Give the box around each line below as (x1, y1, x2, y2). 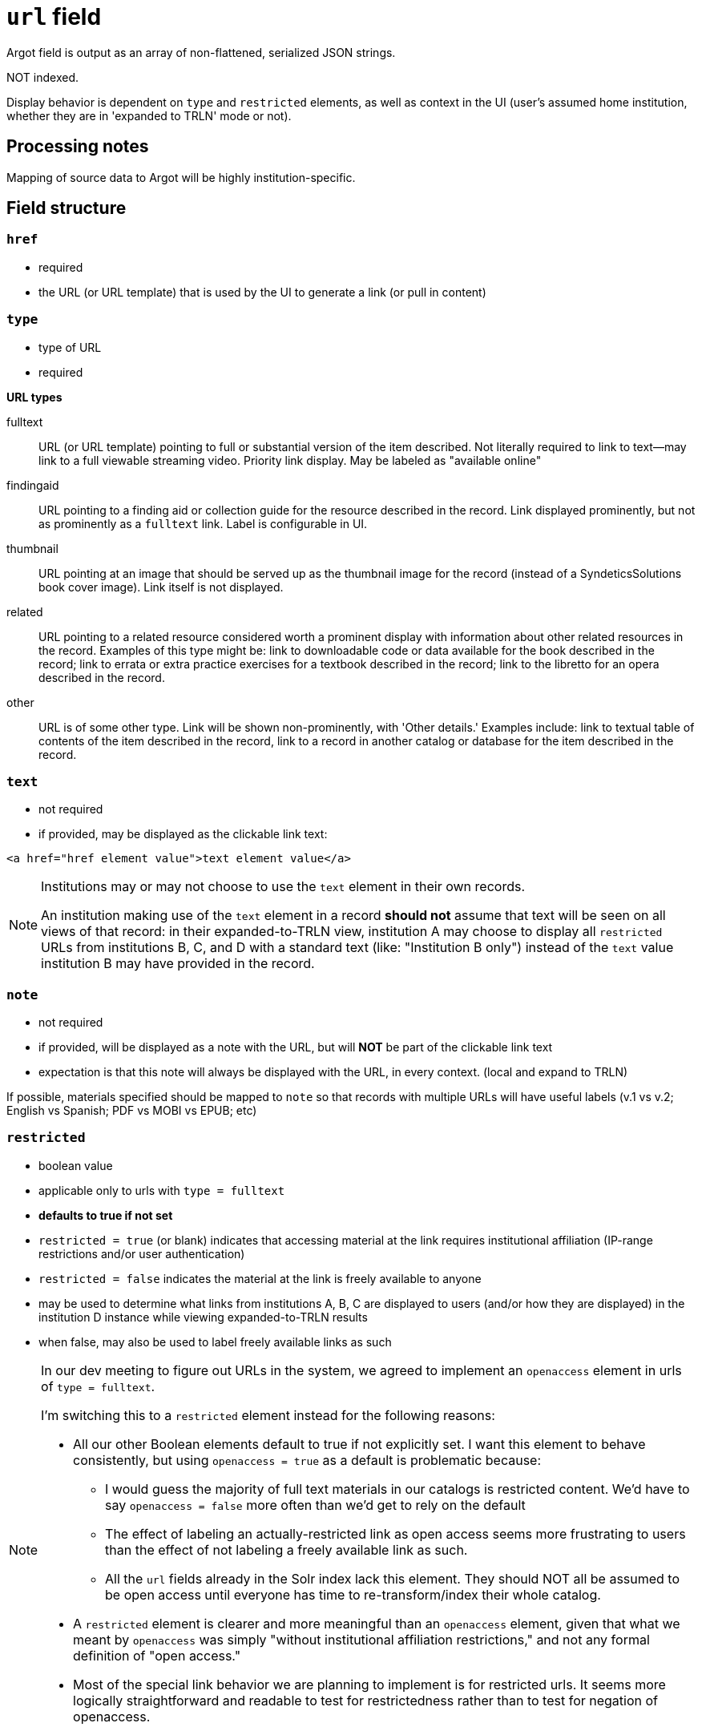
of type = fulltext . (41, 1378, 155, 1394)
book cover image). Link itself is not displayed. (38, 579, 284, 594)
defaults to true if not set (38, 1208, 173, 1222)
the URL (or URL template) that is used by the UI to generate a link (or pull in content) (38, 284, 486, 299)
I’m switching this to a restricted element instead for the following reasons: (41, 1406, 495, 1423)
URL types (6, 389, 63, 404)
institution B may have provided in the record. (41, 955, 315, 972)
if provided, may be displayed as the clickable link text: (38, 827, 328, 841)
